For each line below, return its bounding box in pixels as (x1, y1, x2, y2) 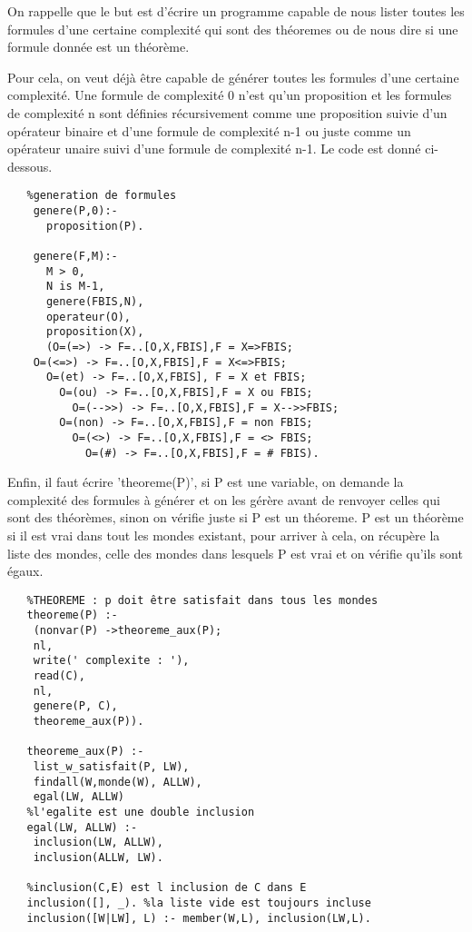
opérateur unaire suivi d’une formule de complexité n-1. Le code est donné (7, 139, 421, 158)
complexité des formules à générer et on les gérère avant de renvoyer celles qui (7, 490, 440, 509)
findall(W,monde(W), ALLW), (33, 775, 202, 788)
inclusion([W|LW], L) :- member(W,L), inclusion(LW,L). (26, 911, 371, 925)
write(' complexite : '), (33, 654, 190, 668)
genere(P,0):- (33, 204, 118, 217)
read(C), (33, 669, 85, 682)
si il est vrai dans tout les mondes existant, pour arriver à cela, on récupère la (7, 525, 440, 544)
